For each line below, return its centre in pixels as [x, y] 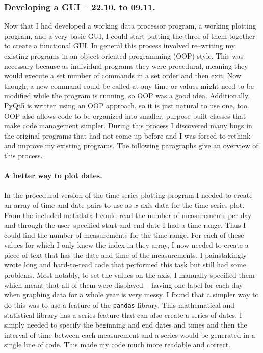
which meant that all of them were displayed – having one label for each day [124, 284]
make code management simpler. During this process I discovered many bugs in [128, 126]
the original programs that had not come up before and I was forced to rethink [127, 135]
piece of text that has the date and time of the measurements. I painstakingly [125, 254]
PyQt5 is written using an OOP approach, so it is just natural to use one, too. [127, 105]
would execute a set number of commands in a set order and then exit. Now [123, 76]
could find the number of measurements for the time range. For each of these [124, 235]
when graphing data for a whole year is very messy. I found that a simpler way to [131, 295]
